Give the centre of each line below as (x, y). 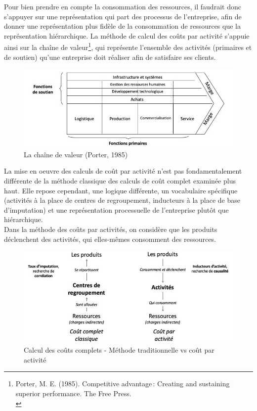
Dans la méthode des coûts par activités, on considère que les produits (111, 229)
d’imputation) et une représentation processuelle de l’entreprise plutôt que (116, 209)
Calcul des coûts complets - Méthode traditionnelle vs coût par (119, 350)
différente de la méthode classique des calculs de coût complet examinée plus (120, 181)
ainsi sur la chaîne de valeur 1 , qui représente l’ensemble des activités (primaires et (128, 46)
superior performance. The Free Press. (73, 393)
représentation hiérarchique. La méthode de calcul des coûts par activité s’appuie (127, 35)
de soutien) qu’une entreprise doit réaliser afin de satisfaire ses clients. (110, 57)
